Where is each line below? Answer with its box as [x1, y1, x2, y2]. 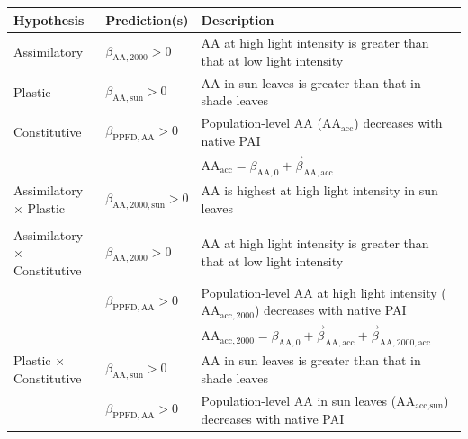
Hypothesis [13, 10, 85, 29]
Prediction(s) [105, 10, 189, 29]
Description [201, 10, 274, 29]
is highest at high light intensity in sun [224, 180, 438, 199]
